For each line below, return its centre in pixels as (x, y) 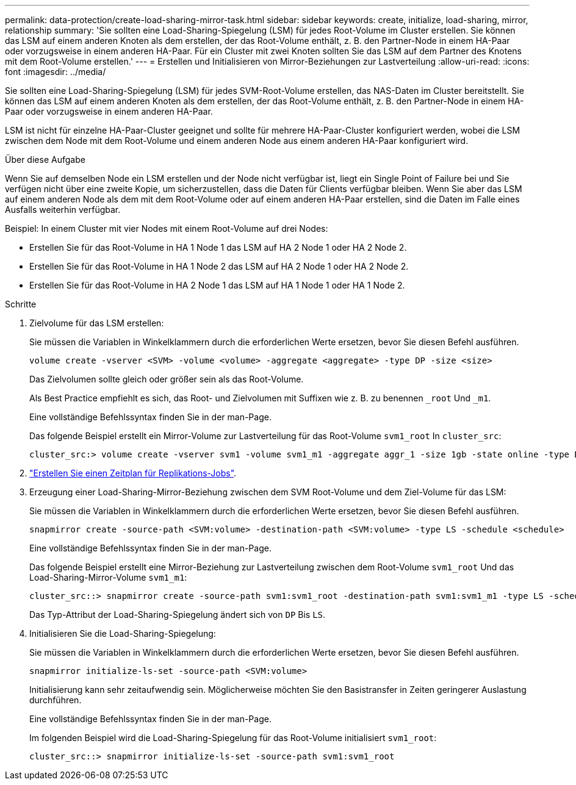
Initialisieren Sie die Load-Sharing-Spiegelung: (123, 633)
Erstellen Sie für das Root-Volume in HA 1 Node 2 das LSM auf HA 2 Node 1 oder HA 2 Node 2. (219, 266)
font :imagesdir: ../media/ (56, 72)
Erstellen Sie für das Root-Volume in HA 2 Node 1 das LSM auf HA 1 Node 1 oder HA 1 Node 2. (217, 285)
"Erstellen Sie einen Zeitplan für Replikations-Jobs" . (133, 473)
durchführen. (56, 700)
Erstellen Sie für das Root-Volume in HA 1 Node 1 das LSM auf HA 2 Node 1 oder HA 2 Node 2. (218, 247)
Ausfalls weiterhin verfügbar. (63, 210)
